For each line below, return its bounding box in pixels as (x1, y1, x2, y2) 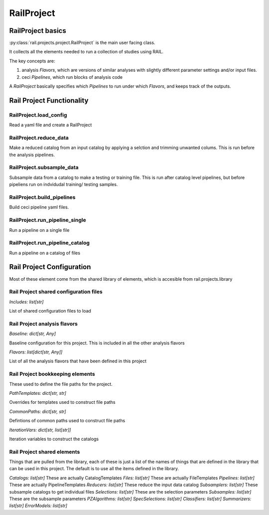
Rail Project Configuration (9, 263, 91, 271)
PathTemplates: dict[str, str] (9, 390, 67, 396)
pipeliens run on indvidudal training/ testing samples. (9, 181, 118, 187)
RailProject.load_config (9, 111, 67, 118)
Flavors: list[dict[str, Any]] (9, 349, 63, 355)
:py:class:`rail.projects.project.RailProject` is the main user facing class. (9, 40, 155, 46)
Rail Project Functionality (9, 96, 89, 105)
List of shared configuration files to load (9, 308, 92, 314)
